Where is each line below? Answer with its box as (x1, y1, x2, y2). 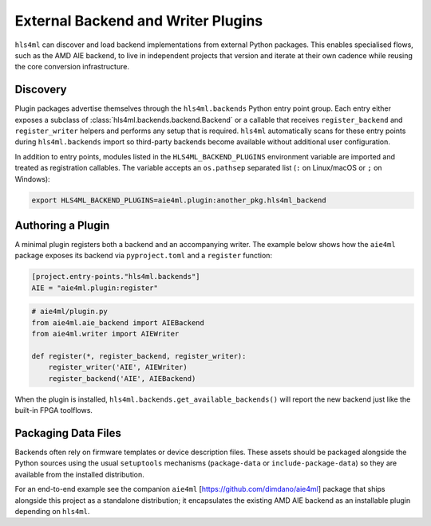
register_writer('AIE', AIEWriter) (48, 363, 188, 372)
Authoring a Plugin (14, 218, 110, 232)
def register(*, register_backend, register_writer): (31, 351, 247, 360)
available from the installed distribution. (14, 469, 145, 479)
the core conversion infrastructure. (14, 62, 129, 72)
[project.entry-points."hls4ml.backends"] (31, 272, 200, 281)
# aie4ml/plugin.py (31, 307, 108, 316)
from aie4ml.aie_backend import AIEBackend (31, 318, 205, 327)
